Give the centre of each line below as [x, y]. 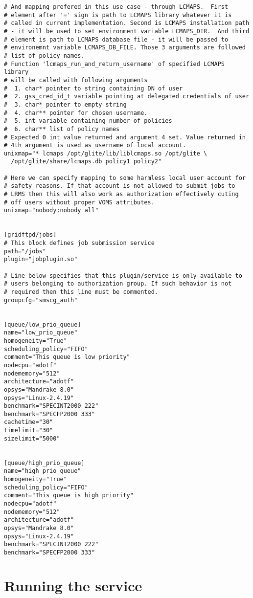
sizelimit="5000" [32, 438]
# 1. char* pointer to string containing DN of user [93, 88]
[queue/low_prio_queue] [43, 324]
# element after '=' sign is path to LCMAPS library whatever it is [118, 15]
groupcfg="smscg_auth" [41, 300]
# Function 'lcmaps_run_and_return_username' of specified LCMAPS [115, 64]
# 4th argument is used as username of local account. [95, 145]
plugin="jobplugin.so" [41, 259]
